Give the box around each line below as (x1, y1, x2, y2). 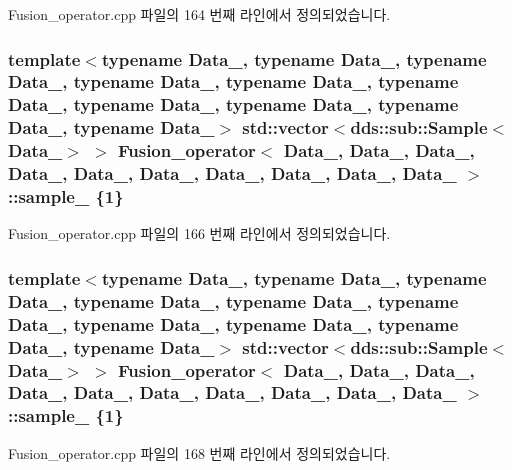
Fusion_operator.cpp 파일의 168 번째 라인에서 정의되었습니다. (8, 442, 391, 463)
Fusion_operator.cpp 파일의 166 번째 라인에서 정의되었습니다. (8, 223, 391, 244)
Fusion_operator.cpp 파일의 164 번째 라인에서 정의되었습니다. (8, 4, 391, 24)
